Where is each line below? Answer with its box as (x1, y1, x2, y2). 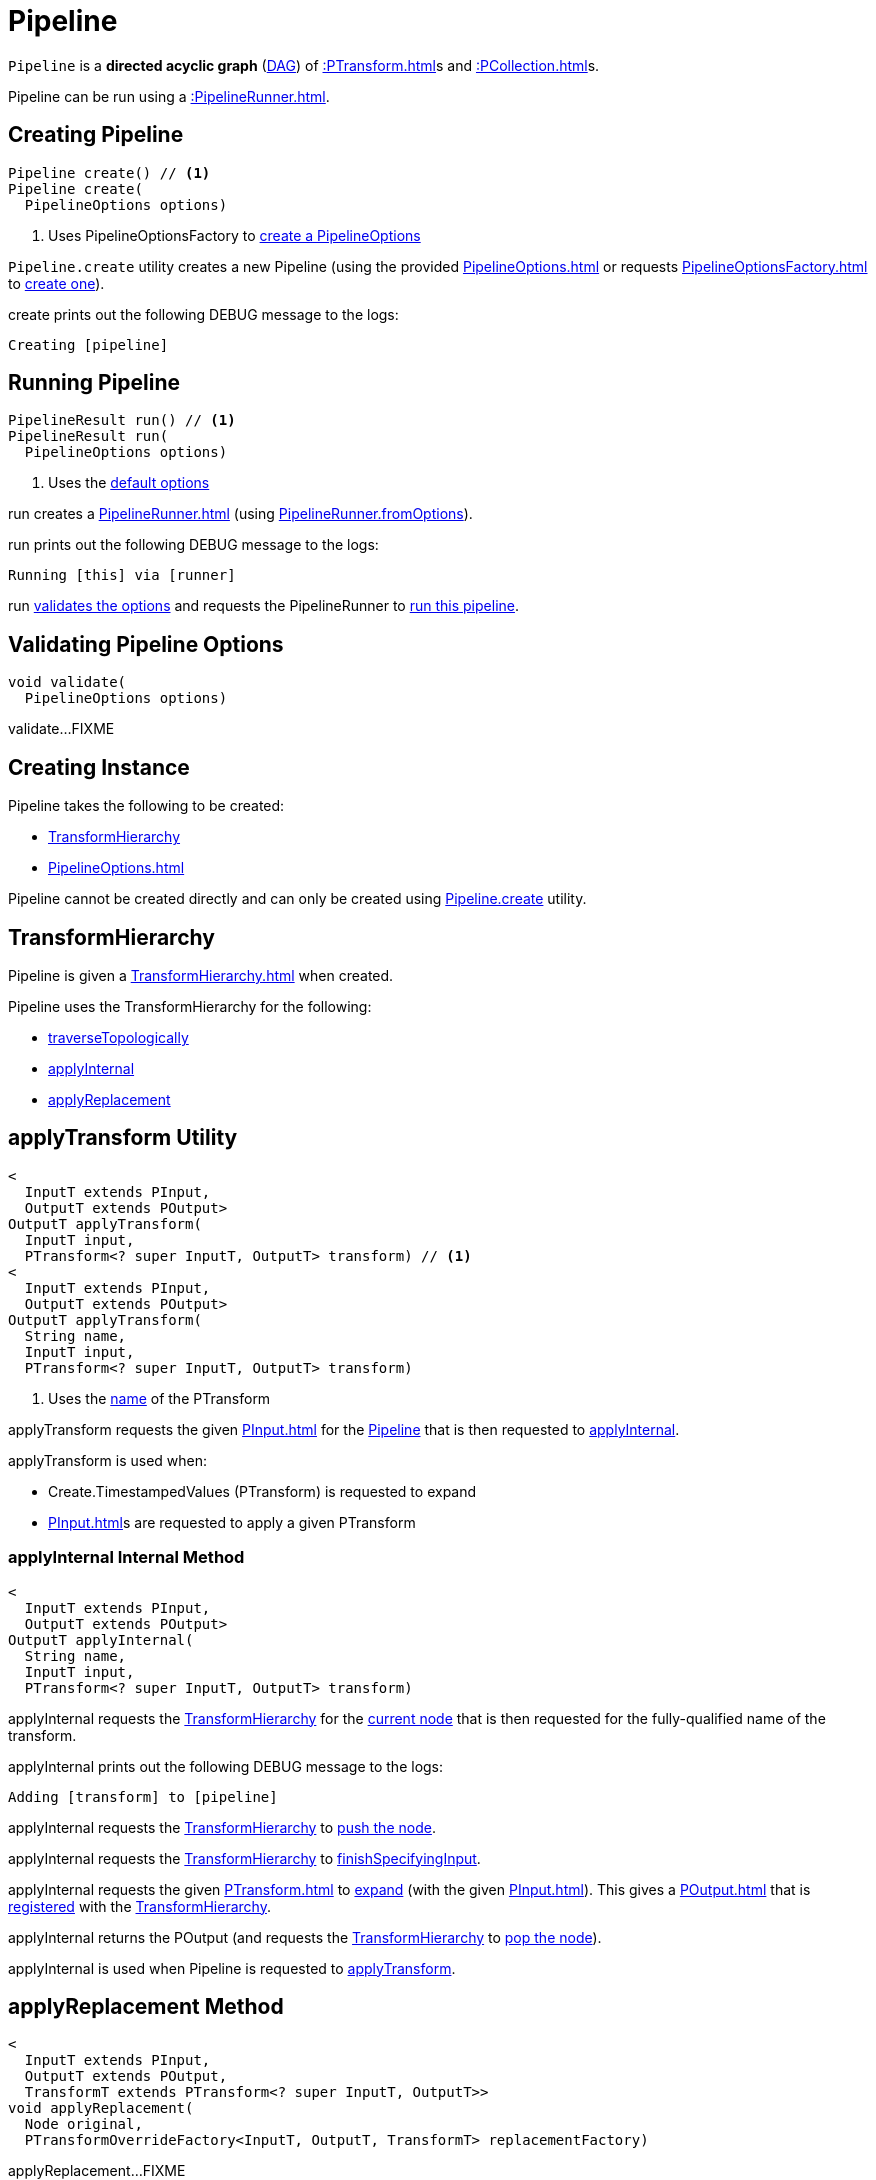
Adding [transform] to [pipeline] (8, 1788, 278, 1805)
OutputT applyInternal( (8, 1631, 194, 1648)
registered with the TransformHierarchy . (8, 1897, 271, 1915)
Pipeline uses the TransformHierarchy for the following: (8, 997, 372, 1015)
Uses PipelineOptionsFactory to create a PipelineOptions (48, 226, 421, 244)
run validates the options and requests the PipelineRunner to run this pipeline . (8, 597, 519, 615)
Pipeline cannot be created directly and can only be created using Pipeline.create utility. (8, 890, 587, 908)
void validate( (8, 674, 127, 691)
